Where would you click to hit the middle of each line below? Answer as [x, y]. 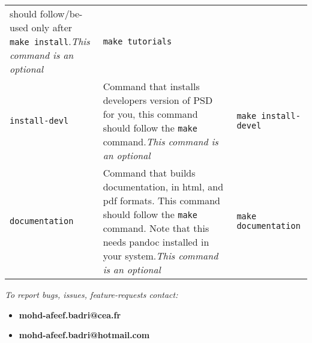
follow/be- [61, 14]
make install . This [50, 41]
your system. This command [160, 256]
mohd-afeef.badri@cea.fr [70, 314]
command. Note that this [156, 228]
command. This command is [160, 141]
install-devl [39, 121]
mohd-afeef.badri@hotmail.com [84, 335]
